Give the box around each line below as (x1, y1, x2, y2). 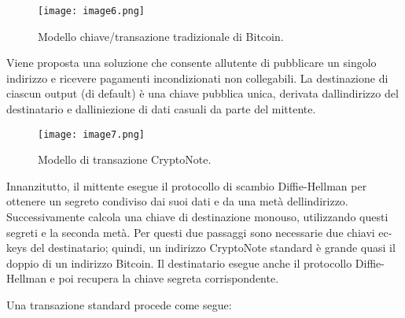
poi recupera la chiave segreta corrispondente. (58, 270, 279, 287)
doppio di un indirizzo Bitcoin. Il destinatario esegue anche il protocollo (6, 254, 352, 271)
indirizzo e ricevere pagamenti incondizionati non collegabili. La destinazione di (6, 69, 388, 86)
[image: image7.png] (38, 128, 145, 140)
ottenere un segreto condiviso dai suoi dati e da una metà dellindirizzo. (6, 193, 348, 209)
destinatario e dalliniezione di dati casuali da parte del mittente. (6, 101, 316, 117)
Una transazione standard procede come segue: (6, 297, 232, 313)
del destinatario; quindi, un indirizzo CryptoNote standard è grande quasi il (30, 239, 396, 256)
